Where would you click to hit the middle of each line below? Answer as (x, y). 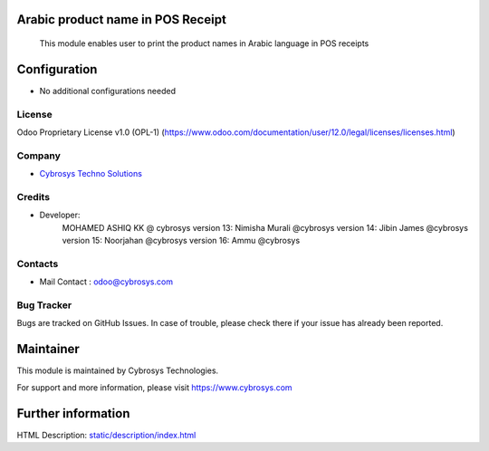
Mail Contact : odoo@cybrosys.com (106, 282)
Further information (73, 413)
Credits (33, 197)
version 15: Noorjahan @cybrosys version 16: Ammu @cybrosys (181, 241)
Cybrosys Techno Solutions (91, 174)
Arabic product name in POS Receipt (121, 19)
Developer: (60, 215)
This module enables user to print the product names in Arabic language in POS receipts (204, 43)
